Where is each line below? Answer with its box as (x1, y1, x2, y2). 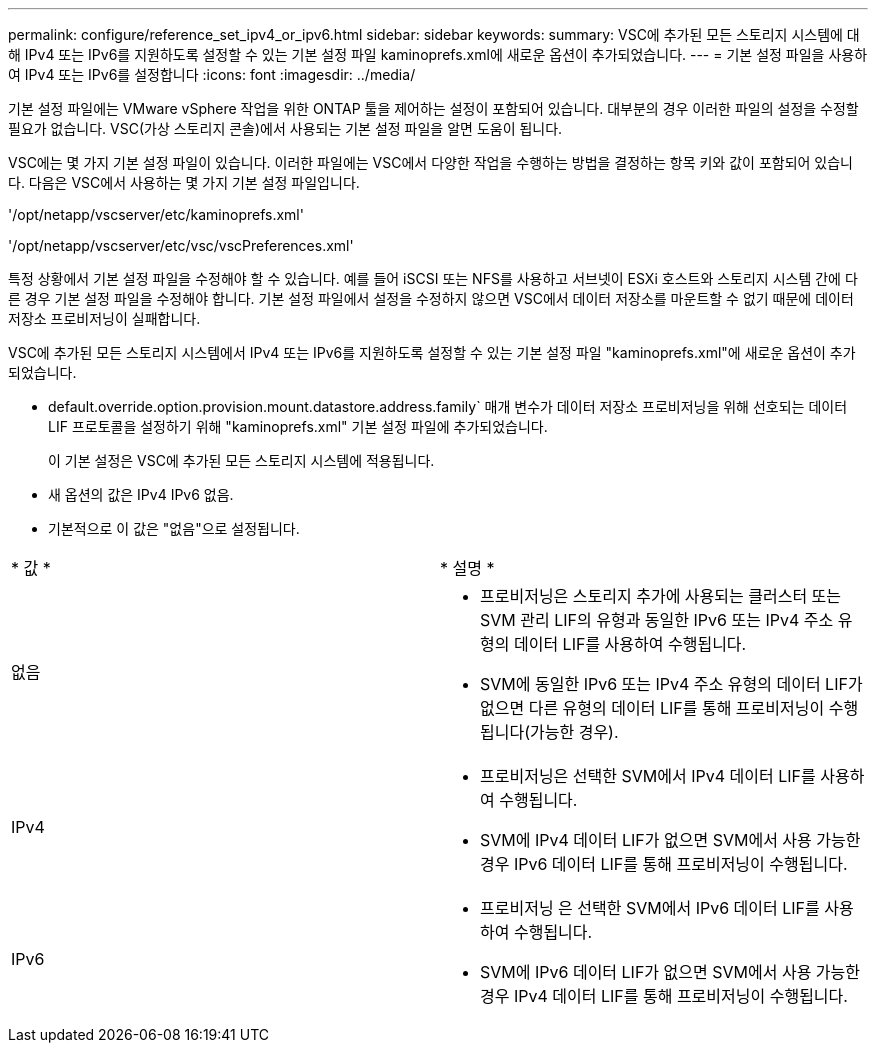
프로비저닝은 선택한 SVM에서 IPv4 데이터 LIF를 (480, 766, 816, 786)
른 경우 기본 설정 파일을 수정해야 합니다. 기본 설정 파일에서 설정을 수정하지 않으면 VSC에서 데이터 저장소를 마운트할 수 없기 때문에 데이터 (8, 290, 854, 307)
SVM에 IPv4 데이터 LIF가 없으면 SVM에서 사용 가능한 (480, 830, 861, 850)
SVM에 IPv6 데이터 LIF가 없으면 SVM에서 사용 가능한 (480, 962, 861, 982)
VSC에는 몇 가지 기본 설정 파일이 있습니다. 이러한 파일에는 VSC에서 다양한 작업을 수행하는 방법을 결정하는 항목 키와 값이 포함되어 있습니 (8, 154, 853, 171)
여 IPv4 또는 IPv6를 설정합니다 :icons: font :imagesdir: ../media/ (8, 66, 416, 83)
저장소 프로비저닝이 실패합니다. (8, 310, 201, 327)
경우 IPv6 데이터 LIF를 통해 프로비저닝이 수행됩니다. (480, 854, 848, 874)
